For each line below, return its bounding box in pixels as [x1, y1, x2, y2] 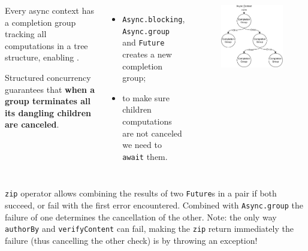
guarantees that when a [5, 83, 95, 95]
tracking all [5, 28, 47, 40]
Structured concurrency [5, 71, 91, 83]
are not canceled [122, 126, 182, 139]
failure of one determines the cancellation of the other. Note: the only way [5, 210, 277, 223]
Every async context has [5, 4, 94, 16]
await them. [122, 150, 168, 162]
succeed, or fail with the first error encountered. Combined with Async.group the [5, 199, 303, 211]
